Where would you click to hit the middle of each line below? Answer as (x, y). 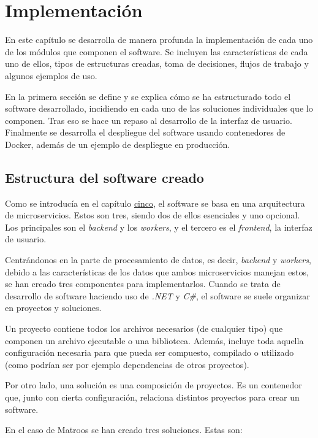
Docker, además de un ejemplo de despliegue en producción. (118, 144)
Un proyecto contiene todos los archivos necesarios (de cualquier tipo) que (144, 328)
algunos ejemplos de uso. (51, 75)
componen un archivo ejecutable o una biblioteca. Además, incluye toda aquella (154, 340)
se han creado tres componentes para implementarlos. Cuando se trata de (143, 284)
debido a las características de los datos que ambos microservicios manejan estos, (157, 271)
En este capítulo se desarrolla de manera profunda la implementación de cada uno (159, 40)
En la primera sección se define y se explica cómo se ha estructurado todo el (148, 96)
